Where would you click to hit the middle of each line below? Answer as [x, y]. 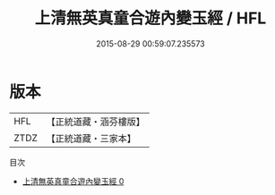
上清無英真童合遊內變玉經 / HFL [150, 18]
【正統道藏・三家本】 [91, 138]
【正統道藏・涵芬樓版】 [96, 122]
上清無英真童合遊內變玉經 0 [73, 181]
